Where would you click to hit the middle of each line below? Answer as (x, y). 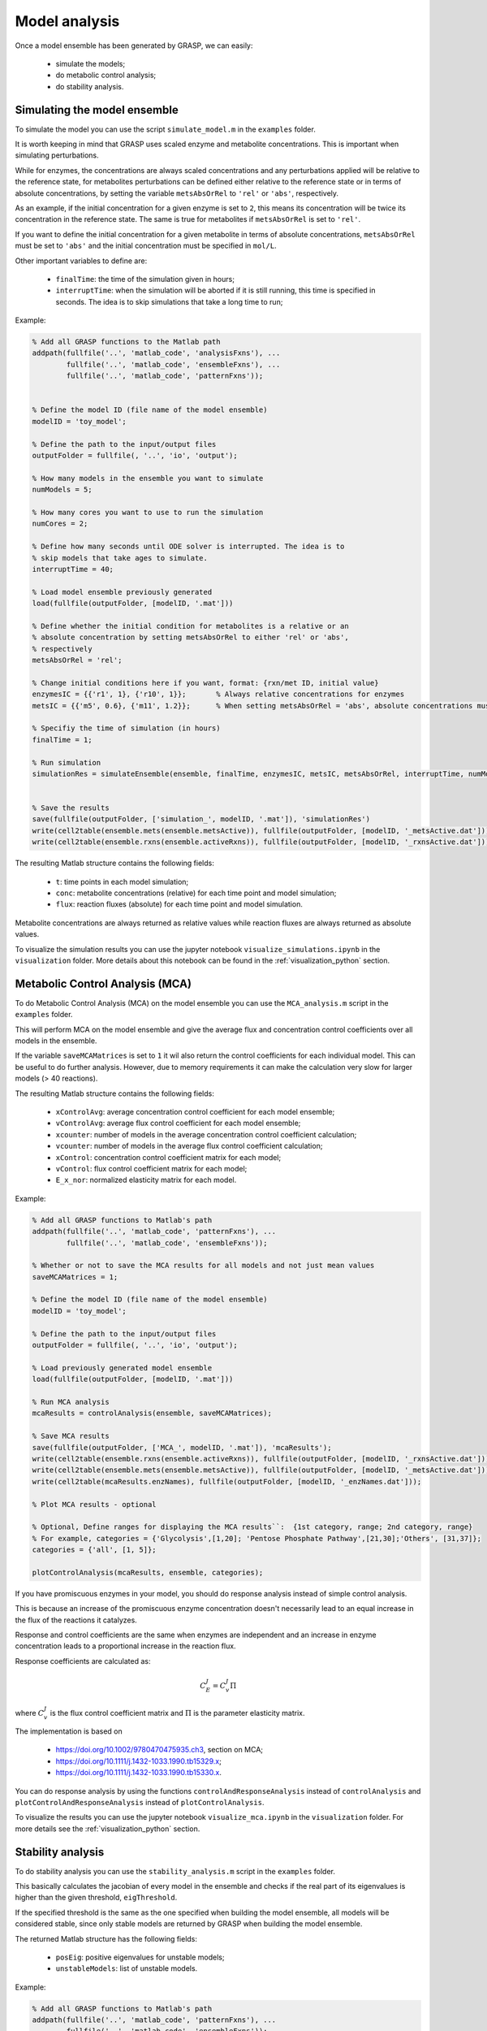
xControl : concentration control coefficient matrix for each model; (168, 1157)
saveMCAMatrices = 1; (75, 1277)
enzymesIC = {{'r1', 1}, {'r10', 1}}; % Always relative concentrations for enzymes (218, 694)
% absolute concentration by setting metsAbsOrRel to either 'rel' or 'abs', (190, 637)
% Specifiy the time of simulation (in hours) (126, 728)
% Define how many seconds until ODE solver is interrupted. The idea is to (188, 547)
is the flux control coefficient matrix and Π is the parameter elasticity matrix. (177, 1713)
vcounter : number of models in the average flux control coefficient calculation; (189, 1146)
